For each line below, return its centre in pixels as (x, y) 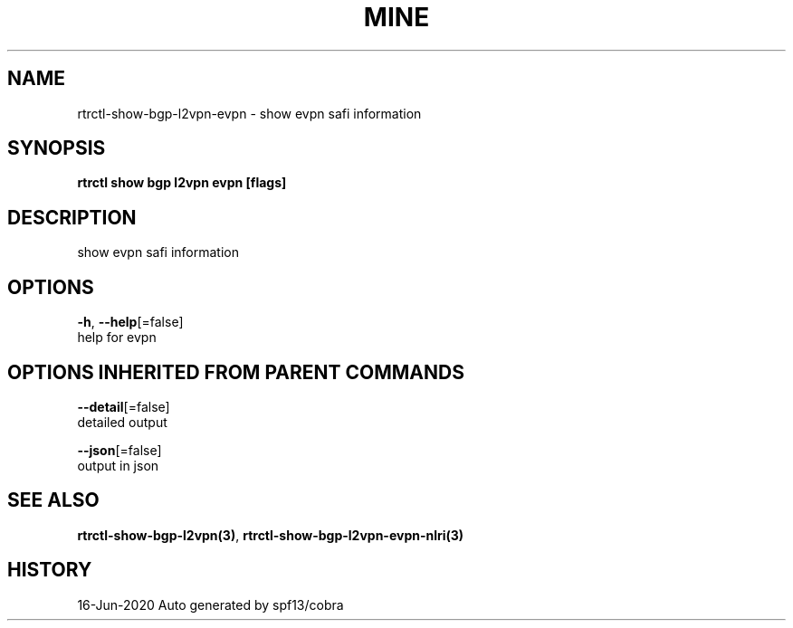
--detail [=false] (124, 406)
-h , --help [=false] (130, 322)
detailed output (122, 422)
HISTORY (50, 570)
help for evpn (117, 338)
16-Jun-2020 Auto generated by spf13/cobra (210, 604)
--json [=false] (119, 450)
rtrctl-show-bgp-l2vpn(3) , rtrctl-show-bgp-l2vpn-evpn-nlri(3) (271, 535)
